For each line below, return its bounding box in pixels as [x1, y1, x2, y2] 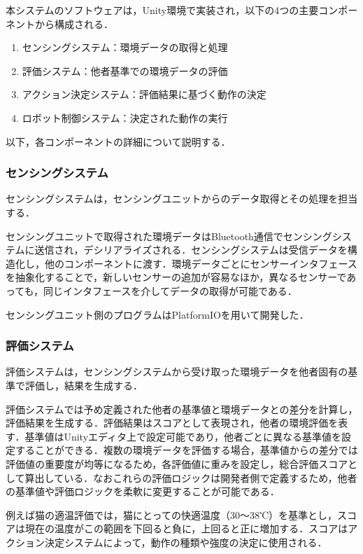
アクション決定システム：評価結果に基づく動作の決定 [22, 87, 266, 102]
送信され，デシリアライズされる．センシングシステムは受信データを [34, 242, 348, 257]
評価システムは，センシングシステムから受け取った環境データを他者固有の [6, 364, 348, 379]
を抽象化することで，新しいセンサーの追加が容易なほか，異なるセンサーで [6, 270, 347, 284]
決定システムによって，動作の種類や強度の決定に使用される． [44, 534, 327, 549]
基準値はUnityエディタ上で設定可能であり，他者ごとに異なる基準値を [24, 429, 341, 443]
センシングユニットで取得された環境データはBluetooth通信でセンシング [6, 228, 332, 243]
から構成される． [34, 16, 113, 31]
